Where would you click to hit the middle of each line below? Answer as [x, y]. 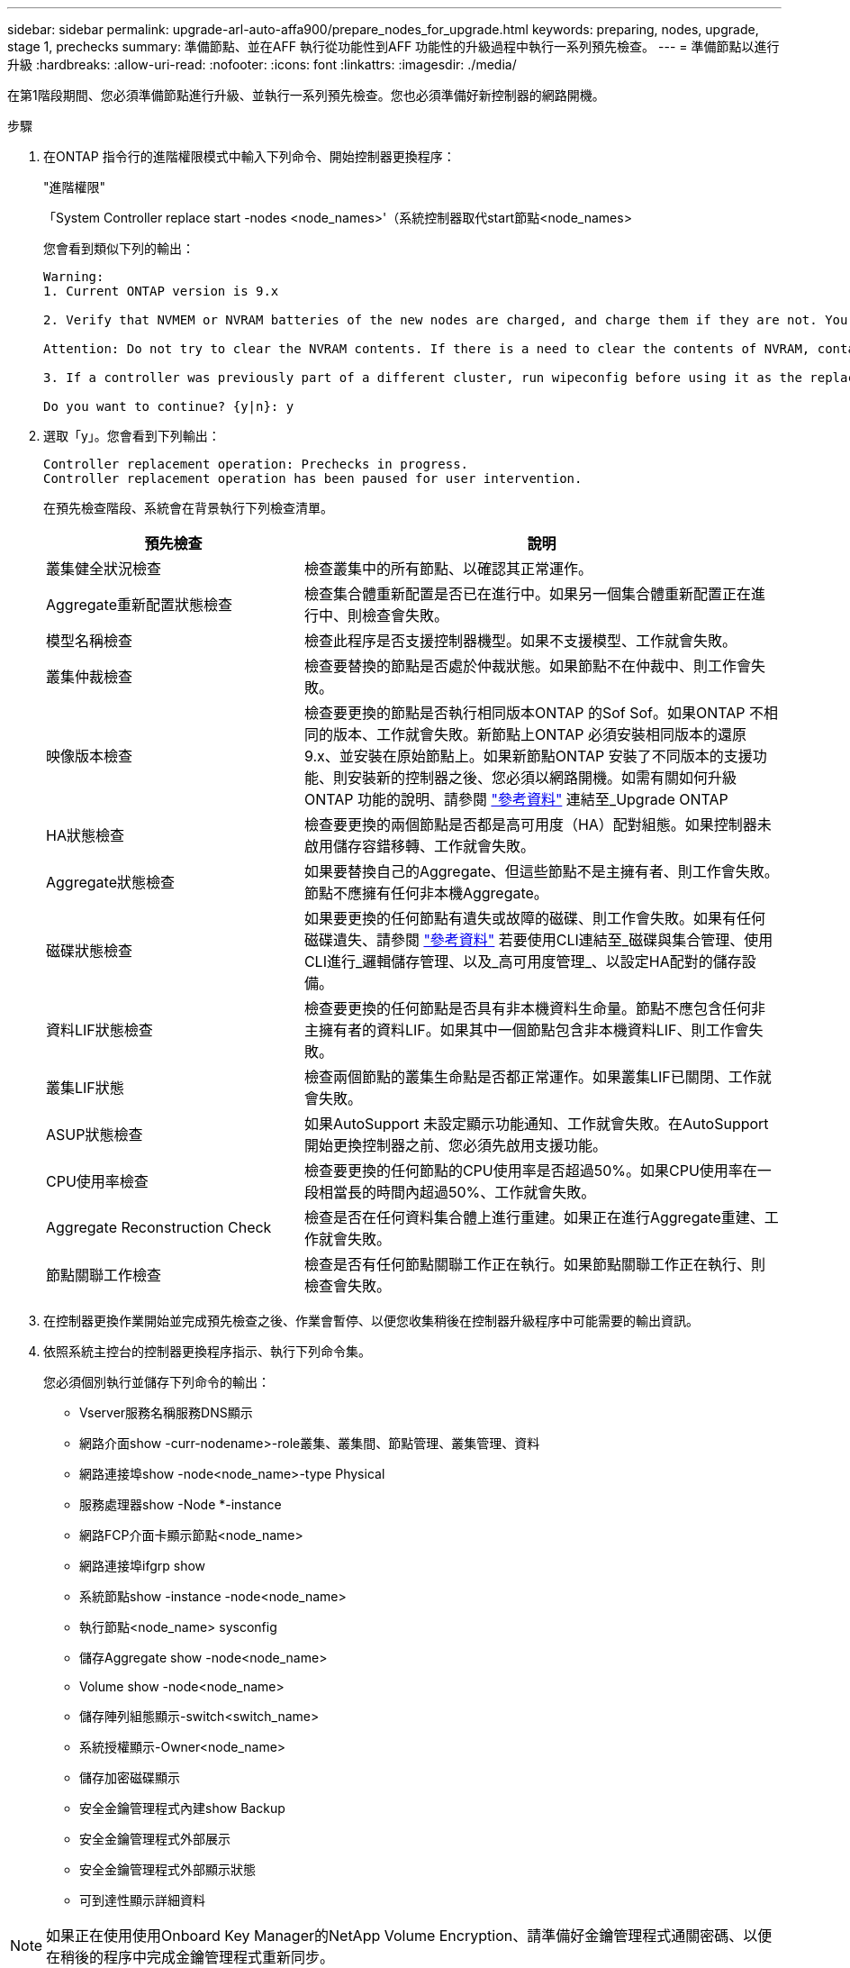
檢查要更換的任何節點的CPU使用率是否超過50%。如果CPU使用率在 [530, 1171]
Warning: [74, 277]
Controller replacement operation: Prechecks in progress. [256, 464]
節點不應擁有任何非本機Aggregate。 [426, 893]
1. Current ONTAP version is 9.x [161, 291]
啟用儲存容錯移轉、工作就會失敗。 [419, 846]
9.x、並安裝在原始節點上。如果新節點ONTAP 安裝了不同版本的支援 [528, 756]
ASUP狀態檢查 [95, 1134]
